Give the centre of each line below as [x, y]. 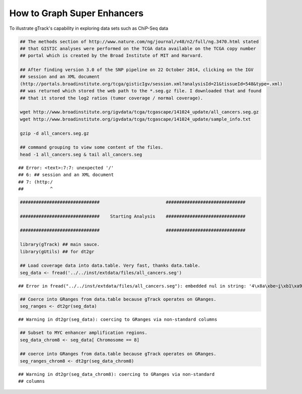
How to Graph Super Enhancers [76, 13]
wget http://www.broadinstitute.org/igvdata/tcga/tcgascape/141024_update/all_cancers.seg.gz [139, 112]
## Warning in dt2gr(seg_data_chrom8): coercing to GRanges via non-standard [117, 374]
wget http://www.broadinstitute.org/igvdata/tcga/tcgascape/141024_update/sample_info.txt [135, 119]
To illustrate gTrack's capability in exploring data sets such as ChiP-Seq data [89, 28]
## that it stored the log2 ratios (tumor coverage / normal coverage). [111, 98]
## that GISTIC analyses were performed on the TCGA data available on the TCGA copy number [138, 48]
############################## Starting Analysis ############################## [133, 216]
